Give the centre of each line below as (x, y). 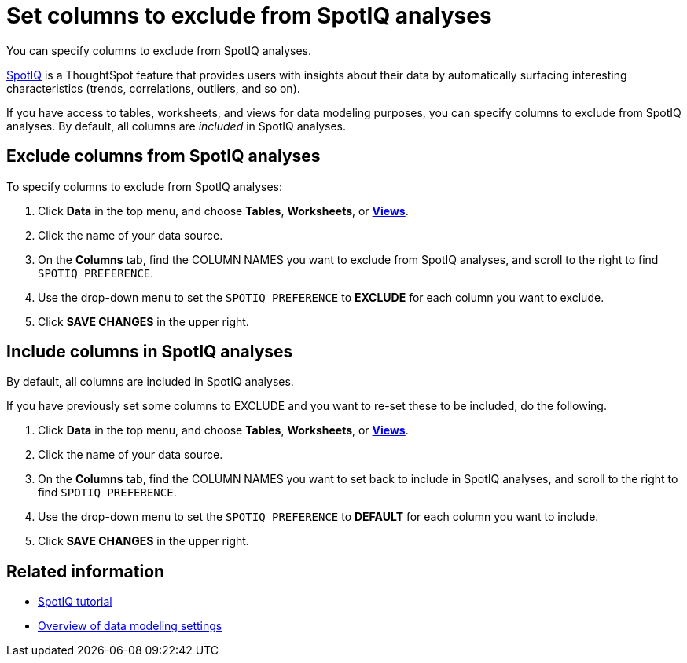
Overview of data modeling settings (130, 626)
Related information (86, 571)
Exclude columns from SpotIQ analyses (163, 156)
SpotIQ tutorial (75, 602)
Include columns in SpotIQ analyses (150, 352)
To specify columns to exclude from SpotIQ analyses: (145, 186)
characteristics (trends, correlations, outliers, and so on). (153, 88)
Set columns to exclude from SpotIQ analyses (249, 16)
